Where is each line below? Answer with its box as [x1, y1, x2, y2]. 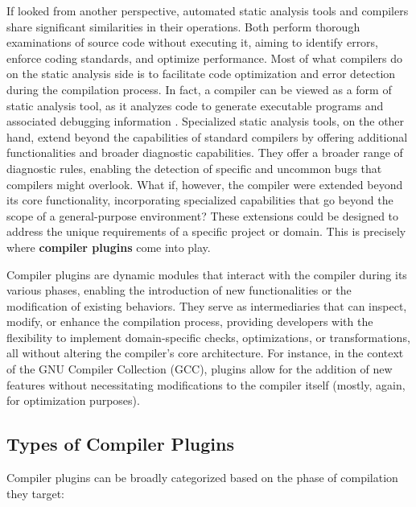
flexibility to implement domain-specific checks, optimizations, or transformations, [6, 328, 410, 345]
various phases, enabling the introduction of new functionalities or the [6, 282, 352, 299]
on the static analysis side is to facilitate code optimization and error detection [6, 65, 396, 82]
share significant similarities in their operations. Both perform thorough [6, 18, 360, 35]
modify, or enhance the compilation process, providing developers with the [6, 313, 373, 330]
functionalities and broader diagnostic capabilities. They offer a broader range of [6, 144, 403, 161]
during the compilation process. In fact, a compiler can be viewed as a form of [6, 80, 392, 97]
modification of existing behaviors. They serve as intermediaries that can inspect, [6, 297, 407, 314]
